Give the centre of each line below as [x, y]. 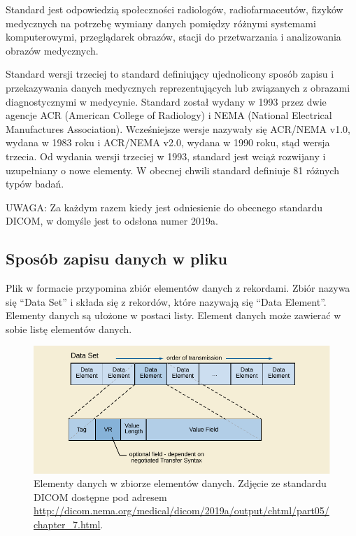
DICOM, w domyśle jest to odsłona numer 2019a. [112, 221]
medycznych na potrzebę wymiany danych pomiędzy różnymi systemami [161, 23]
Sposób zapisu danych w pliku [116, 259]
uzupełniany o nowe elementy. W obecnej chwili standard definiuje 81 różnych [172, 170]
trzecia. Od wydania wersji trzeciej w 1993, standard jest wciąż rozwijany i [166, 156]
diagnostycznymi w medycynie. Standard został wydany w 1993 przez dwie [166, 101]
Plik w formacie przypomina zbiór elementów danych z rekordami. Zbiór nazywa [178, 288]
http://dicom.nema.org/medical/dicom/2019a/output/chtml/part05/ [181, 510]
